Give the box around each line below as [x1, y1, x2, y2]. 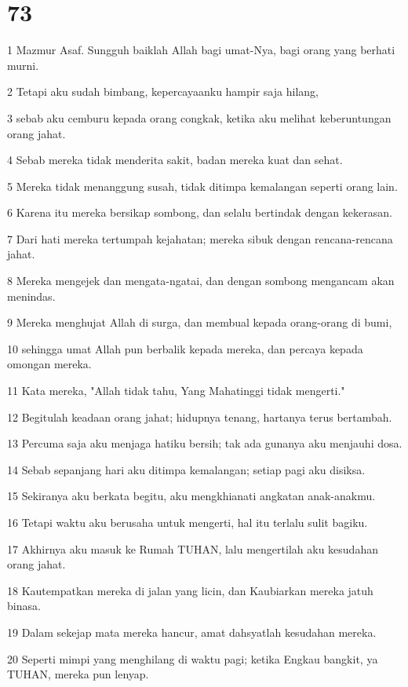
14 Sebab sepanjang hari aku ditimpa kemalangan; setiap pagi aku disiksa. [7, 461, 366, 477]
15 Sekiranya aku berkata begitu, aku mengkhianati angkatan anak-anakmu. [7, 488, 376, 504]
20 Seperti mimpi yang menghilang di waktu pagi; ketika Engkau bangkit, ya [7, 650, 378, 667]
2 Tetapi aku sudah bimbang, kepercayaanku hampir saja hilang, [7, 83, 319, 100]
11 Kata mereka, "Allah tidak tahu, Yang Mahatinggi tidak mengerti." [7, 382, 345, 399]
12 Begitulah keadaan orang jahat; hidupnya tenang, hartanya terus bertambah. [7, 408, 392, 425]
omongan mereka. [7, 356, 92, 372]
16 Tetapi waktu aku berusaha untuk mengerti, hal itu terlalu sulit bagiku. [7, 514, 368, 530]
